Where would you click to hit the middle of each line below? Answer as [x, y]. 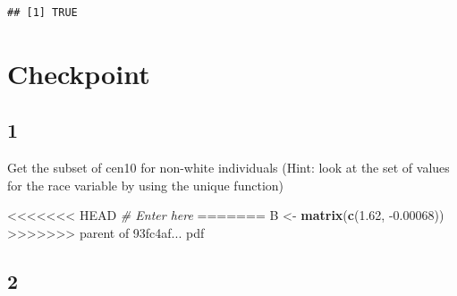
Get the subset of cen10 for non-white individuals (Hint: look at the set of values [228, 168]
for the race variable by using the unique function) [146, 185]
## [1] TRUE [42, 13]
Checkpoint [79, 73]
